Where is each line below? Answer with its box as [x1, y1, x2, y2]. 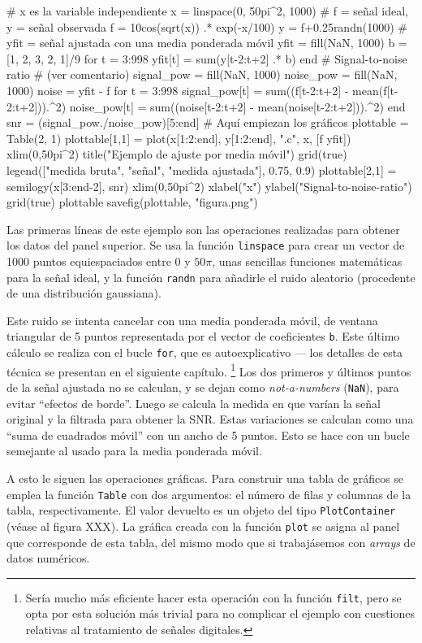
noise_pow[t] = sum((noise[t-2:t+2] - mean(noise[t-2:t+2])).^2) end [69, 98, 406, 115]
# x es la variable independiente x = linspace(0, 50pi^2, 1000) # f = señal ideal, [6, 2, 408, 19]
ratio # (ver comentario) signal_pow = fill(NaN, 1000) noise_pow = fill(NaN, [6, 66, 398, 83]
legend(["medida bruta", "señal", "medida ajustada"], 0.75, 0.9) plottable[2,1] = [6, 161, 397, 178]
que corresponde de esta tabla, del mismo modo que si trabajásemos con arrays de [6, 533, 416, 550]
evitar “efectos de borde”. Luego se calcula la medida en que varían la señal [6, 394, 381, 411]
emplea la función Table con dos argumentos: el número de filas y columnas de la [6, 485, 411, 502]
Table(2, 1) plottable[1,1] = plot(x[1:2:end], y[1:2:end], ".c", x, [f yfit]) [6, 129, 351, 146]
